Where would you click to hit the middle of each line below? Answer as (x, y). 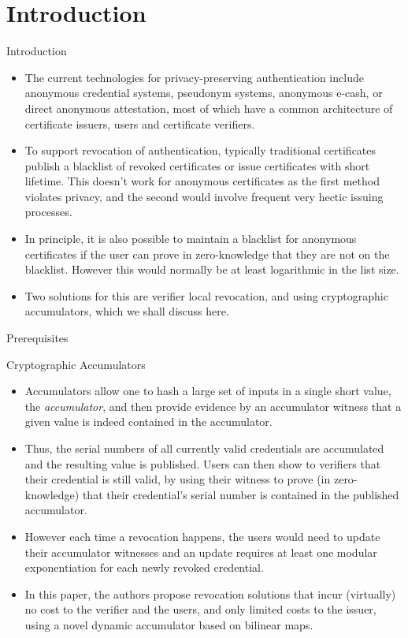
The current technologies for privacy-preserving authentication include (194, 77)
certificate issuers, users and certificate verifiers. (140, 123)
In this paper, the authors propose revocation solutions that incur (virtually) (210, 593)
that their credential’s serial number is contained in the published (241, 494)
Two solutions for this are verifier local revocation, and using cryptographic (206, 295)
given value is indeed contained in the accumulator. (148, 422)
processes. (48, 212)
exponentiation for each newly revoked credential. (144, 567)
